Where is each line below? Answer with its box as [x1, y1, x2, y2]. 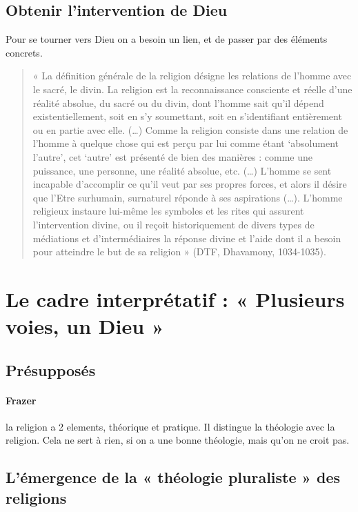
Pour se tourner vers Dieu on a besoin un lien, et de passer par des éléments [6, 32, 328, 46]
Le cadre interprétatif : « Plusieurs [6, 284, 345, 313]
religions [6, 486, 67, 508]
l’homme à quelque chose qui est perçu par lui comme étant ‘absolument [32, 136, 339, 150]
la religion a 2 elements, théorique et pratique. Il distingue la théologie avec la [6, 419, 335, 433]
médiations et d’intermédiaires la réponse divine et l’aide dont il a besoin [32, 230, 341, 245]
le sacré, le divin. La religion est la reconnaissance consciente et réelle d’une [32, 81, 352, 96]
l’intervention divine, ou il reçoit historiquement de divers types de [32, 217, 315, 231]
